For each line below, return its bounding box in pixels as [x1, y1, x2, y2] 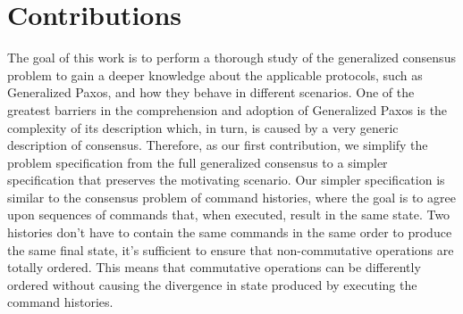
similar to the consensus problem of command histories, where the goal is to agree [7, 187, 456, 206]
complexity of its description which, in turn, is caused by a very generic [7, 118, 399, 136]
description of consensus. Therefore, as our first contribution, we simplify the [7, 136, 428, 154]
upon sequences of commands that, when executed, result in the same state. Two [7, 205, 450, 224]
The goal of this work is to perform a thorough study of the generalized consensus [7, 48, 456, 67]
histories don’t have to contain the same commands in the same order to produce [7, 223, 452, 242]
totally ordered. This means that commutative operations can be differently [7, 258, 421, 277]
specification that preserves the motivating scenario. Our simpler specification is [7, 170, 445, 189]
